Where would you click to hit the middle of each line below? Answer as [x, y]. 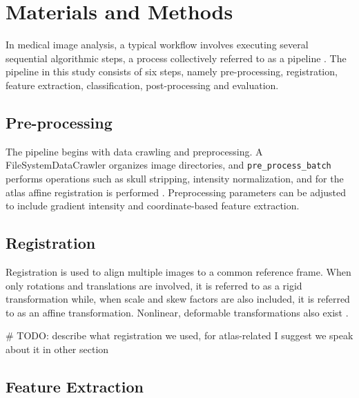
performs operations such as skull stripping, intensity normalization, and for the [175, 178]
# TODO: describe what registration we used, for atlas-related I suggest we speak [179, 335]
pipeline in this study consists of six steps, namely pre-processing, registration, [172, 72]
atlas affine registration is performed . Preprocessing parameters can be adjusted [176, 192]
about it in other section [57, 349]
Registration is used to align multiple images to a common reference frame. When [178, 271]
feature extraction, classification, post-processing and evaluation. [142, 85]
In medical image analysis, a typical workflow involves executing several [157, 45]
